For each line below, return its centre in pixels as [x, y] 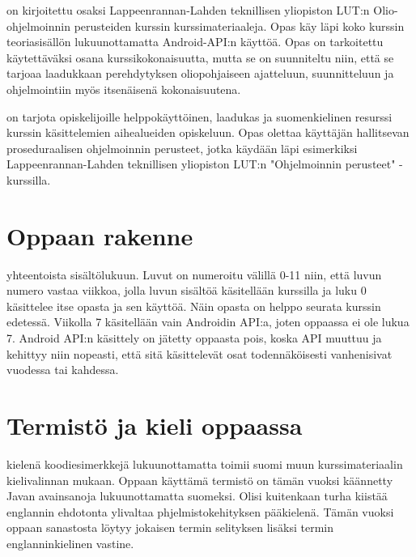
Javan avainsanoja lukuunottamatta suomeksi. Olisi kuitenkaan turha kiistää [197, 496]
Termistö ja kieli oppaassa [155, 425]
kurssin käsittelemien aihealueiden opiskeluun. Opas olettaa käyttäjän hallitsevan [208, 132]
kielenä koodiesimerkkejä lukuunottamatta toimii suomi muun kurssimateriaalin [205, 463]
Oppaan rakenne [100, 235]
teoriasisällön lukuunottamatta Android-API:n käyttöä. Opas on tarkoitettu [195, 42]
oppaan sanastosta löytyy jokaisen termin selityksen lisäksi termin [170, 527]
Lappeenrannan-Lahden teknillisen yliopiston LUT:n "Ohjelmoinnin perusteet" [201, 164]
